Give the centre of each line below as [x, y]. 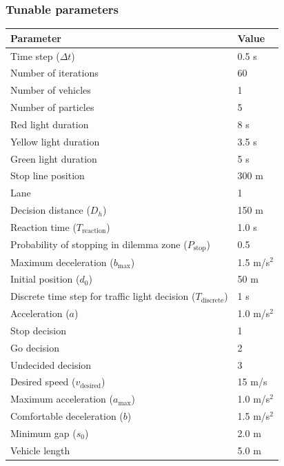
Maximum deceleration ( [62, 262]
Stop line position [48, 175]
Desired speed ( [43, 382]
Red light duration [50, 124]
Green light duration [54, 158]
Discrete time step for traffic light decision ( [103, 296]
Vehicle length [40, 450]
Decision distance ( [50, 210]
